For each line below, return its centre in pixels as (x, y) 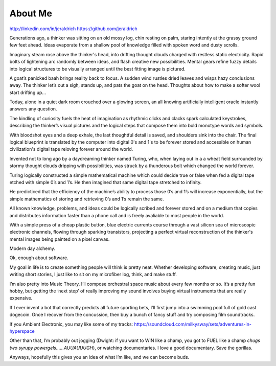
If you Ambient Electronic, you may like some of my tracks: (71, 324)
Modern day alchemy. (32, 248)
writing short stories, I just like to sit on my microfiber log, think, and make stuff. (93, 274)
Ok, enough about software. (39, 258)
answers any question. (33, 109)
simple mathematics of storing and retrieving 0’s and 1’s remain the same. (87, 199)
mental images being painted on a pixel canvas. (60, 239)
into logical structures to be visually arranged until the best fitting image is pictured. (98, 68)
